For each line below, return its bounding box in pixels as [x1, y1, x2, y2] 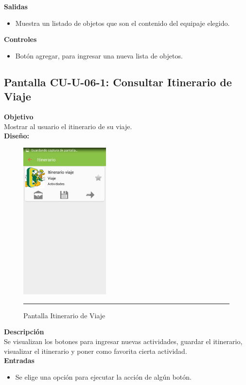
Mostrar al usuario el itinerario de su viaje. [4, 121, 132, 131]
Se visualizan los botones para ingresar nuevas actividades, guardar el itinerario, [4, 336, 243, 346]
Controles [4, 34, 37, 44]
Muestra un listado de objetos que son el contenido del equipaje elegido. [15, 18, 230, 28]
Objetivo [4, 111, 34, 121]
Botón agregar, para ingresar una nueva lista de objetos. [15, 50, 183, 60]
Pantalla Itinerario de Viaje [23, 310, 105, 320]
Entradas [4, 355, 35, 366]
